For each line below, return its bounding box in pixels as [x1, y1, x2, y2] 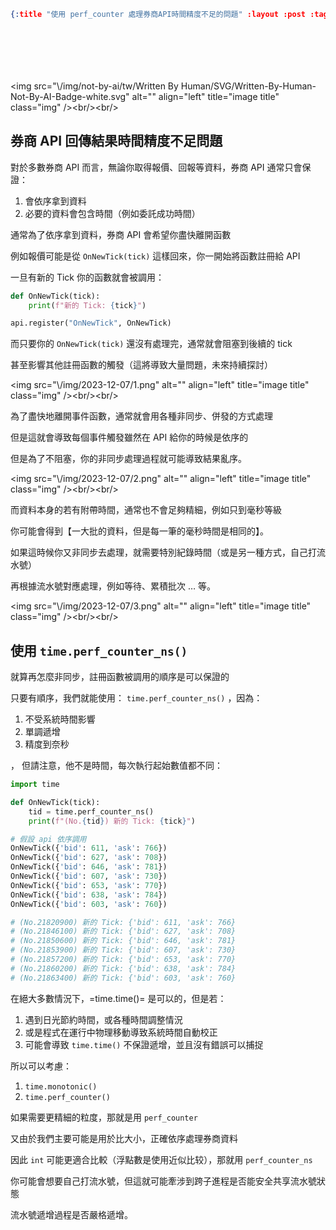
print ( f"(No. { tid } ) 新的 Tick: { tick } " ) [28, 816, 196, 826]
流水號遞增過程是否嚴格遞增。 [10, 1208, 133, 1220]
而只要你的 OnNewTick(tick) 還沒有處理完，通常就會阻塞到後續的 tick [10, 338, 293, 350]
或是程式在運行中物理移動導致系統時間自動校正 [24, 1026, 218, 1038]
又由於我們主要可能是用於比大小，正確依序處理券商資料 [10, 1132, 238, 1144]
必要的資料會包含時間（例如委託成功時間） [24, 207, 201, 219]
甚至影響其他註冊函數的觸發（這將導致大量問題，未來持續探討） [10, 359, 273, 371]
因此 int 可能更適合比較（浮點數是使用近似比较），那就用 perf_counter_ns [10, 1153, 313, 1165]
